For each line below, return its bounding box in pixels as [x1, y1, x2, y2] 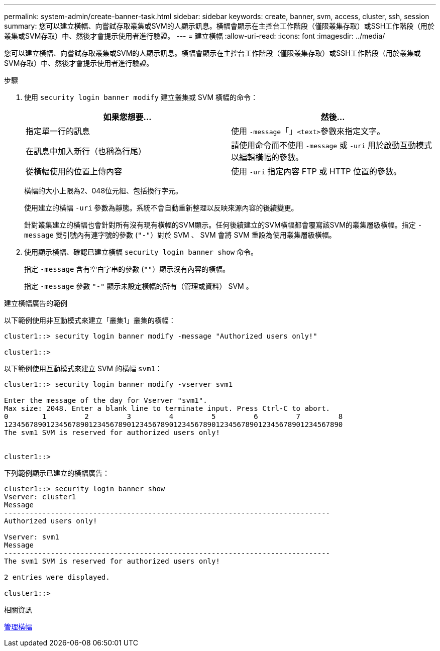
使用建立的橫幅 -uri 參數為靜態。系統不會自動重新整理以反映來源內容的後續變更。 [24, 203, 298, 212]
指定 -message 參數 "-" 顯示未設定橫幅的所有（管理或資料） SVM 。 [24, 282, 253, 290]
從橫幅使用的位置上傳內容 [26, 166, 123, 176]
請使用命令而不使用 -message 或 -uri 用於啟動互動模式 [231, 140, 432, 150]
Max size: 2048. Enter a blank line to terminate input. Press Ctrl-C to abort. [4, 404, 331, 412]
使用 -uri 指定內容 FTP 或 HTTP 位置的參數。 [231, 166, 402, 176]
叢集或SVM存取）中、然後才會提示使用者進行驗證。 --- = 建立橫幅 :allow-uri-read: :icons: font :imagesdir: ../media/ [4, 32, 385, 40]
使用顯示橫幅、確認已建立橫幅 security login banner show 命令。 [24, 248, 258, 256]
